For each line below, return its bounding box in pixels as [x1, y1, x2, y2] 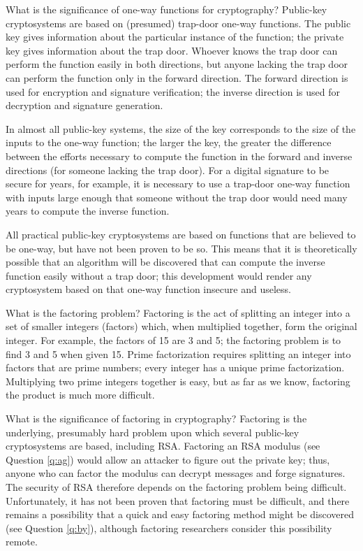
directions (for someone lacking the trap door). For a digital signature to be [6, 162, 329, 177]
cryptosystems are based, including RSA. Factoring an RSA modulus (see [6, 438, 320, 453]
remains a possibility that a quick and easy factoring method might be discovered [6, 507, 355, 522]
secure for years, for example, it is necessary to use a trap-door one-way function [6, 176, 350, 191]
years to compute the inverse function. [6, 203, 170, 218]
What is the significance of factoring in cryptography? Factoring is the [6, 411, 307, 426]
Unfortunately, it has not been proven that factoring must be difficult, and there [6, 493, 350, 508]
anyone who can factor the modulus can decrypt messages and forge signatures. [6, 466, 346, 480]
